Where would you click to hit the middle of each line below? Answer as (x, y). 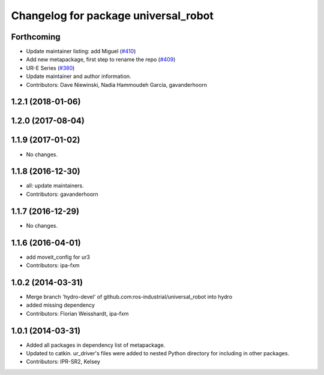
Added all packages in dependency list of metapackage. (96, 345)
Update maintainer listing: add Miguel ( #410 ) (81, 52)
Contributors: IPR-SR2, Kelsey (63, 362)
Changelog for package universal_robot (112, 16)
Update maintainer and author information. (79, 76)
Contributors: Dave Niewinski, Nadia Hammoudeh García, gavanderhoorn (116, 84)
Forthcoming (36, 37)
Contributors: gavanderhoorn (62, 194)
